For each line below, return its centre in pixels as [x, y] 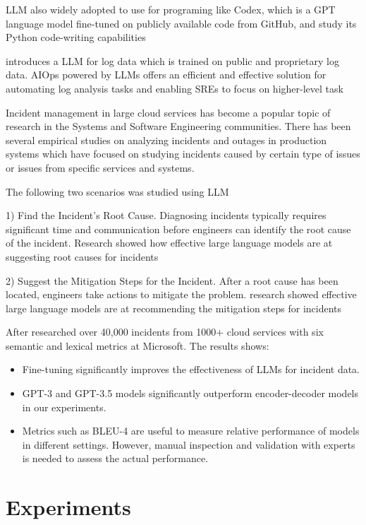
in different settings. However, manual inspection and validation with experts [189, 444]
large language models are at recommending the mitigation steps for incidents [174, 308]
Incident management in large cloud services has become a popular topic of [168, 112]
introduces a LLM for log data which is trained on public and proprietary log [172, 60]
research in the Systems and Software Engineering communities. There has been [178, 126]
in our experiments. [64, 407]
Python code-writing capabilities [76, 37]
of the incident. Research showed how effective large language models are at [169, 243]
